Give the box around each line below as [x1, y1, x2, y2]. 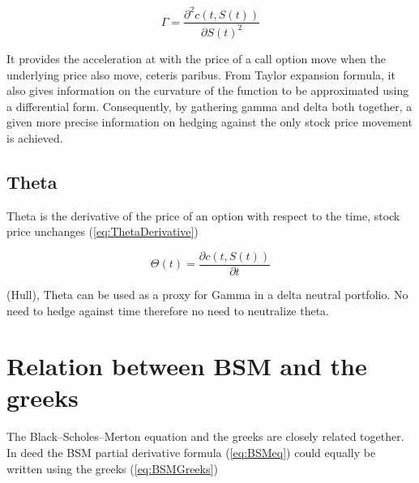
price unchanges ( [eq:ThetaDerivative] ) [6, 223, 199, 240]
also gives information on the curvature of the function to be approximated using [6, 82, 409, 99]
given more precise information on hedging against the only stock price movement [6, 113, 413, 130]
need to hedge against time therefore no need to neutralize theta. [6, 301, 330, 318]
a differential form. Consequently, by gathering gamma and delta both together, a [6, 97, 413, 114]
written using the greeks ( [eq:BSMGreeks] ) [6, 459, 218, 477]
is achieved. [6, 129, 63, 146]
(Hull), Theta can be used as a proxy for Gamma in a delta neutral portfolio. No [6, 285, 408, 302]
